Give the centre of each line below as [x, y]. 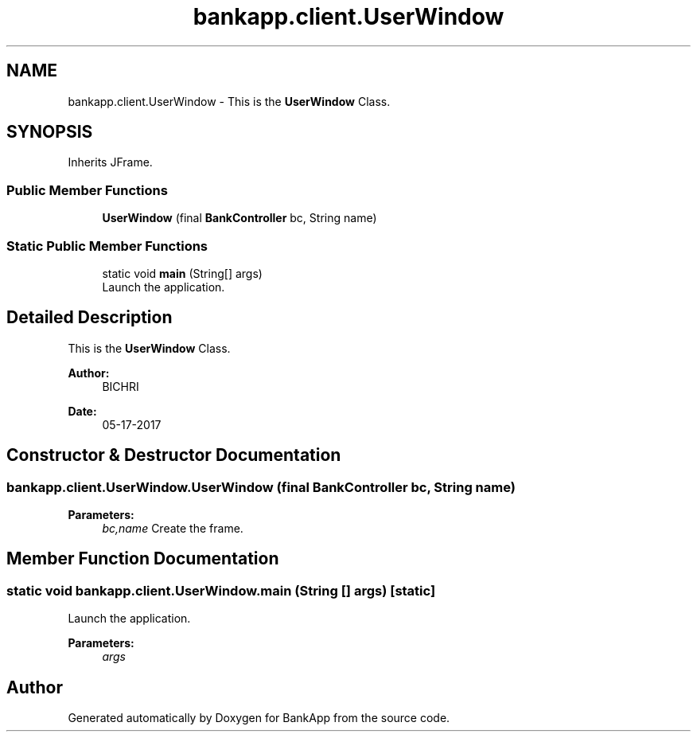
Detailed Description [90, 318]
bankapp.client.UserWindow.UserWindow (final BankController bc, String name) [261, 487]
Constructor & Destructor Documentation [174, 455]
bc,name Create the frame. [173, 528]
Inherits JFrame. [110, 162]
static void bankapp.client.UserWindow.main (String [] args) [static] [221, 590]
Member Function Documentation [143, 559]
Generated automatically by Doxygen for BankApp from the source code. [259, 718]
